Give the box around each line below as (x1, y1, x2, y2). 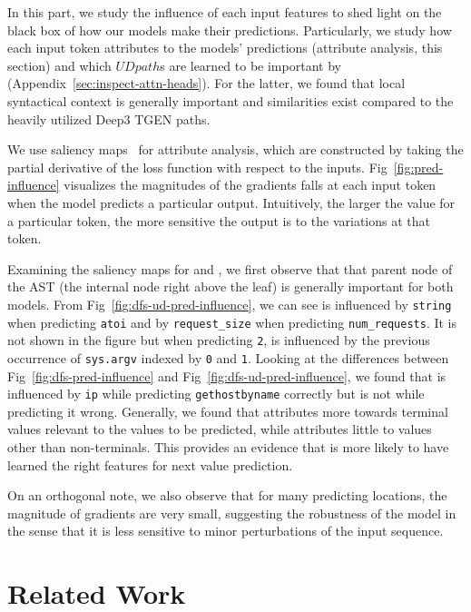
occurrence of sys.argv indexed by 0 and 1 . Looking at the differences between (7, 348, 449, 367)
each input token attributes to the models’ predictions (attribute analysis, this (7, 38, 443, 57)
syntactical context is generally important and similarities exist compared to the (7, 91, 454, 110)
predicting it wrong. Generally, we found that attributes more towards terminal (7, 401, 448, 420)
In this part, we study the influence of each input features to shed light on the (7, 3, 442, 21)
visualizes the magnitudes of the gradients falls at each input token (64, 175, 437, 194)
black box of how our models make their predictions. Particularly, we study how (7, 20, 452, 39)
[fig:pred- (393, 157, 444, 176)
